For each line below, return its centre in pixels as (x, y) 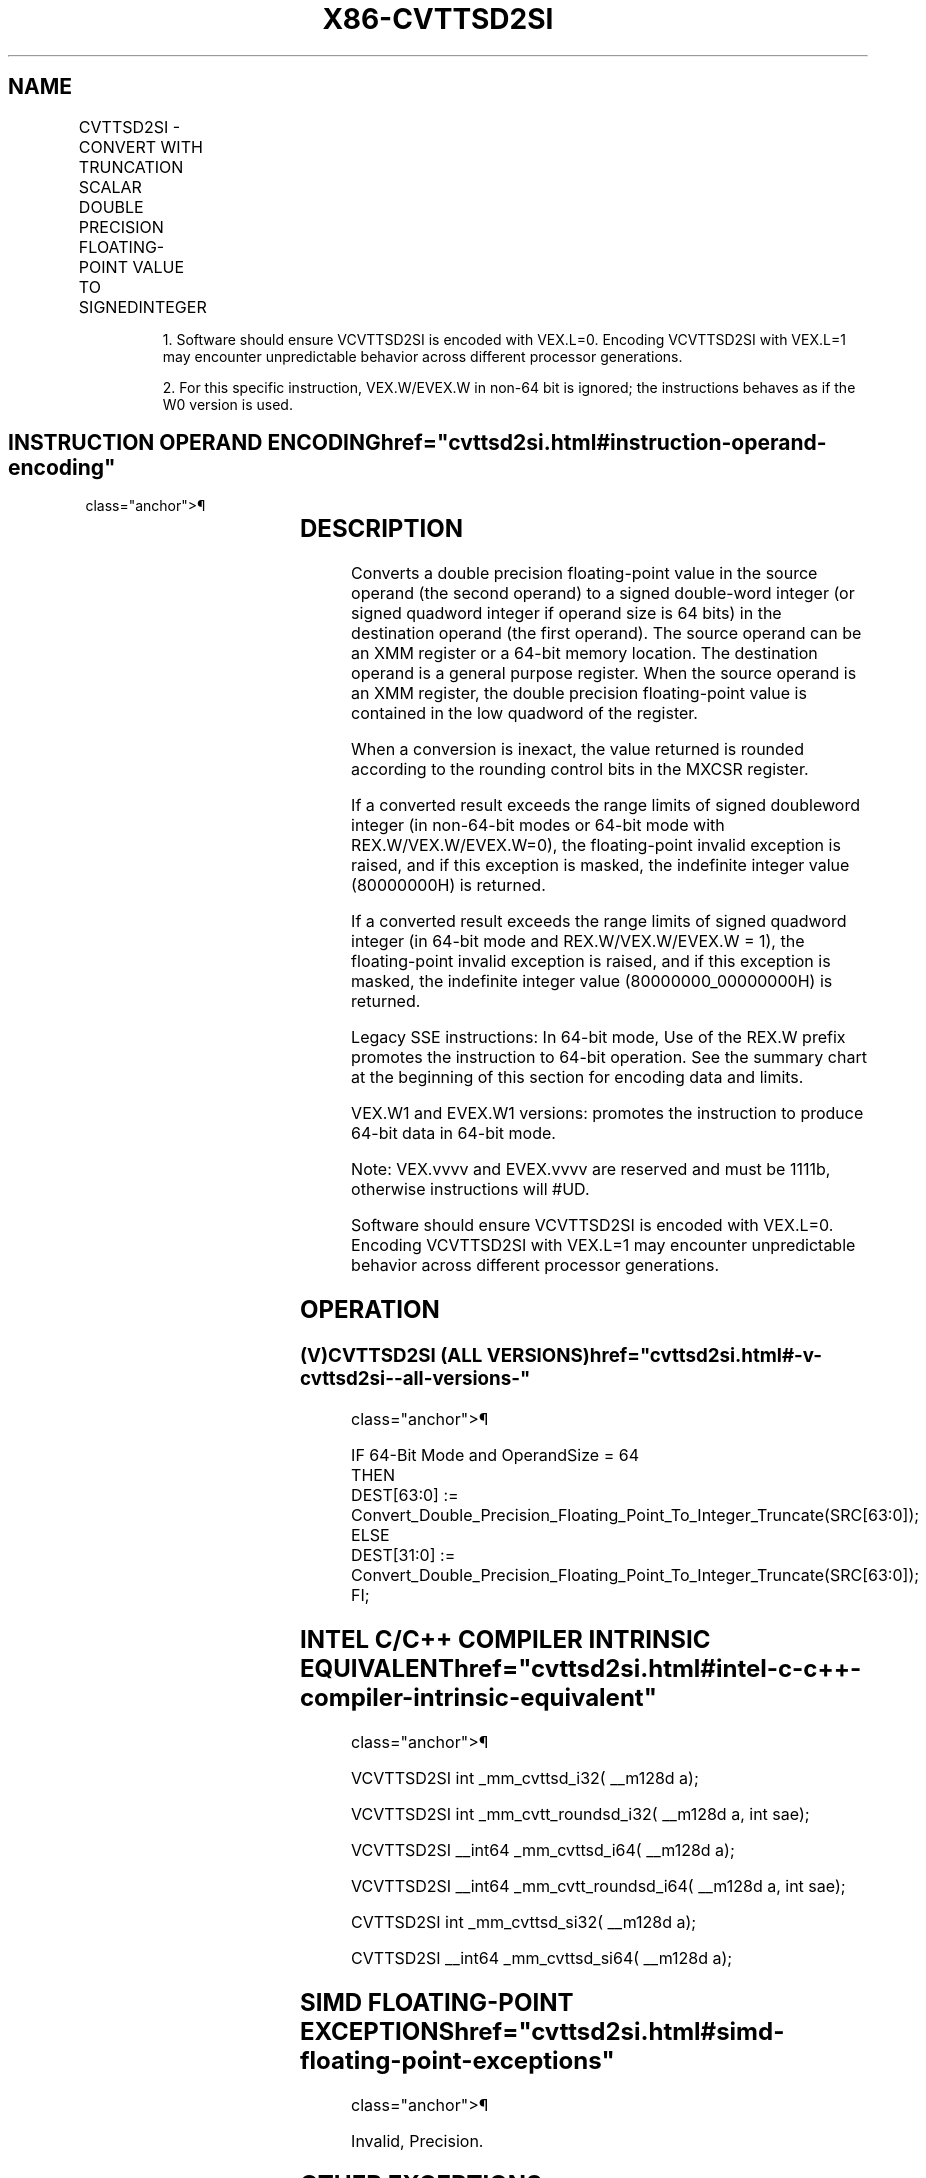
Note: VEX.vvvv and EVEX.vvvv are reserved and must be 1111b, (591, 1169)
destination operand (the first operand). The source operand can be (606, 633)
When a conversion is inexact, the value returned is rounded (577, 749)
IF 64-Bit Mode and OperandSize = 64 (495, 1454)
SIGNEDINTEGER (142, 306)
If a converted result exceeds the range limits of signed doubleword (605, 805)
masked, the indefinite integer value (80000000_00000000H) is (592, 981)
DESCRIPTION (381, 529)
